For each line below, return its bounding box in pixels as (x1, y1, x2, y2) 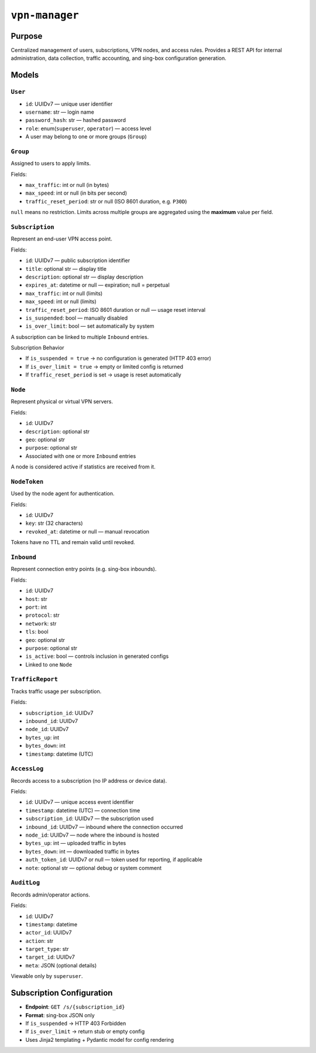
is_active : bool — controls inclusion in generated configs (25, 653, 169, 660)
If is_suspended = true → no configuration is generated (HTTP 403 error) (25, 355, 212, 362)
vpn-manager (11, 9, 79, 22)
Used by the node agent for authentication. (11, 490, 115, 497)
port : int (25, 603, 47, 610)
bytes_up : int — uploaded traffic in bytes (25, 840, 126, 847)
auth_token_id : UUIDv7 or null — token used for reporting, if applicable (25, 856, 202, 863)
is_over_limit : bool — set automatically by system (25, 322, 154, 330)
